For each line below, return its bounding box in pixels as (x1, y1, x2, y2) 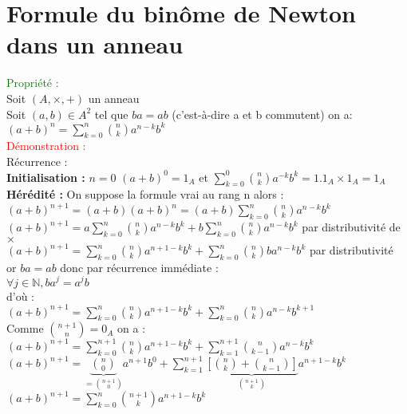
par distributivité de (302, 219, 401, 235)
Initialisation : (6, 168, 85, 185)
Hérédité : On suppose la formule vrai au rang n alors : (6, 186, 284, 203)
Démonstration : (6, 137, 86, 154)
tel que (94, 105, 128, 122)
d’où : (6, 287, 35, 304)
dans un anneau (6, 28, 184, 61)
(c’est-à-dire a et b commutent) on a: (172, 105, 353, 122)
